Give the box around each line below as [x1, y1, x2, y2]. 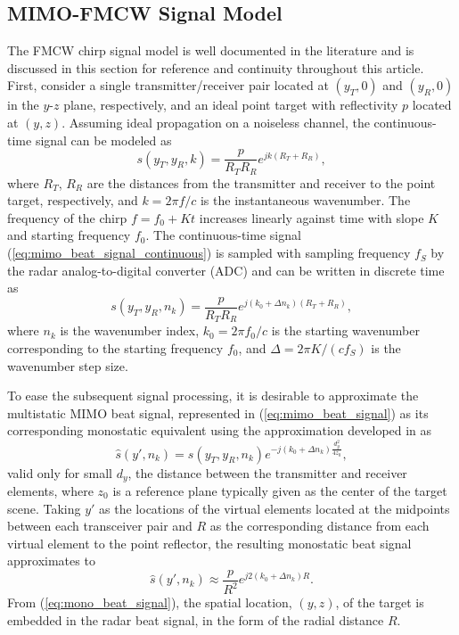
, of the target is [335, 593, 424, 612]
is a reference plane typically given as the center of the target [112, 481, 447, 499]
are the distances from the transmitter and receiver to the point [86, 173, 436, 192]
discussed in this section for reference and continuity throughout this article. [7, 58, 424, 77]
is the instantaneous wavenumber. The [200, 191, 411, 210]
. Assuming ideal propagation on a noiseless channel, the [61, 112, 370, 131]
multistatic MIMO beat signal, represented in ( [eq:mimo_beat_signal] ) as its [7, 403, 429, 422]
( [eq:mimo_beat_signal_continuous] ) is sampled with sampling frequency [7, 243, 411, 262]
